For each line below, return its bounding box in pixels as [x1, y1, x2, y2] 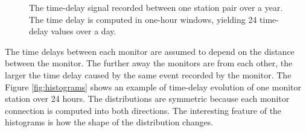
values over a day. [51, 25, 116, 37]
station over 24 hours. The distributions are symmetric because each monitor [5, 92, 290, 105]
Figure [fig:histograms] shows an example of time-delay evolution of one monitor [5, 80, 302, 93]
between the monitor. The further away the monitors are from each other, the [5, 57, 293, 69]
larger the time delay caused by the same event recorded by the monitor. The [5, 68, 292, 81]
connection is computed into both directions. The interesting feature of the [5, 104, 282, 116]
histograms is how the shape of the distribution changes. [5, 116, 214, 128]
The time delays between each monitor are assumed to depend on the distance [5, 45, 295, 57]
